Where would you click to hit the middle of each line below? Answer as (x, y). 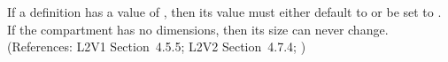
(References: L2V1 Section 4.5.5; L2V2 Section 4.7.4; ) (157, 46)
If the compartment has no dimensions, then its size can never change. (198, 29)
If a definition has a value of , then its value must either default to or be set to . (224, 12)
